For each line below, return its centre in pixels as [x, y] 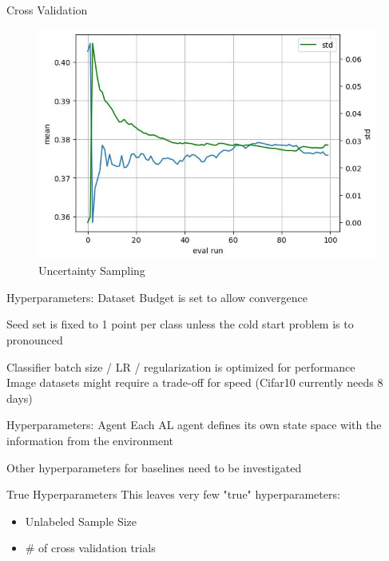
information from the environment [90, 440]
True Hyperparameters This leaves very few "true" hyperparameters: [173, 494]
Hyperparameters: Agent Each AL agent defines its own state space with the [194, 425]
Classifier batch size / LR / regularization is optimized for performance [181, 366]
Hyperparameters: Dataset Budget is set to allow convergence [157, 297]
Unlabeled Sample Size [81, 521]
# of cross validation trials [90, 548]
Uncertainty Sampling [92, 271]
